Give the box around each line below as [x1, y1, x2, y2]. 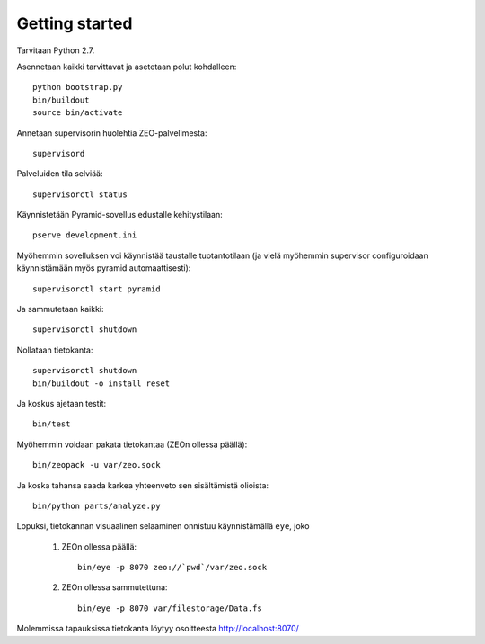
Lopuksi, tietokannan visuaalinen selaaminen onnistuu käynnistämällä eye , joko [16, 521, 310, 532]
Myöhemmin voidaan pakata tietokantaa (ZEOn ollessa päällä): [16, 439, 248, 450]
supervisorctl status [32, 189, 128, 200]
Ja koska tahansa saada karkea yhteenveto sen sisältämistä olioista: [16, 479, 269, 490]
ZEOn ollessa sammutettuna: [61, 582, 168, 593]
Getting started [16, 13, 133, 33]
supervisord [32, 148, 85, 158]
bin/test [32, 419, 71, 429]
